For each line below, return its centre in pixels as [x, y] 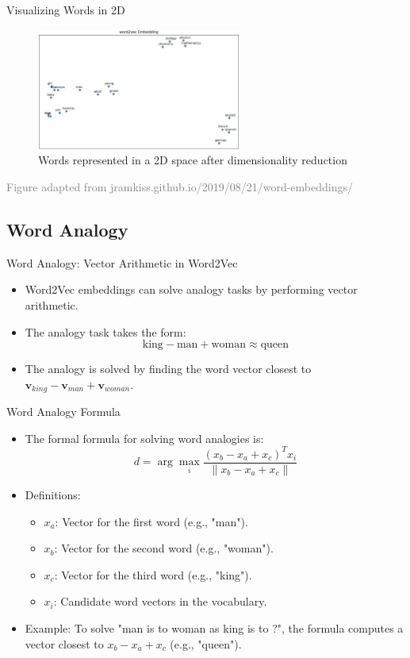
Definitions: [53, 495]
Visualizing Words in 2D [66, 10]
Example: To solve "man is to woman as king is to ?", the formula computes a [214, 628]
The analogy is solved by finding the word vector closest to [168, 369]
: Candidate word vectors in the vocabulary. [160, 601]
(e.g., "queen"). [206, 643]
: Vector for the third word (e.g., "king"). [153, 574]
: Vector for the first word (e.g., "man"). [151, 521]
